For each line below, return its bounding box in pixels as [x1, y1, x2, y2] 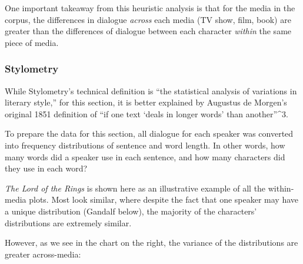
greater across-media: [5, 247, 81, 260]
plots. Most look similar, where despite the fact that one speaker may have [29, 193, 299, 206]
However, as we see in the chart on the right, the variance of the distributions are [5, 236, 298, 249]
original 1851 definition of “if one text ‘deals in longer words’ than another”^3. [5, 107, 288, 120]
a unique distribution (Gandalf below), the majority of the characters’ [5, 204, 257, 217]
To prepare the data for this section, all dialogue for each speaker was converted [5, 127, 294, 140]
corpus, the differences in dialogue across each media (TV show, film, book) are [5, 13, 291, 25]
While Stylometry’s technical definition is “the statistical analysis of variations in [5, 84, 297, 97]
